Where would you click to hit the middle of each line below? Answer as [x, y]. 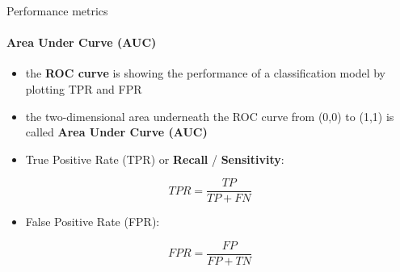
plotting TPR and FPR [84, 88]
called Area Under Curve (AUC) [116, 132]
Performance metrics [57, 10]
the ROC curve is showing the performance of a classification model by [205, 73]
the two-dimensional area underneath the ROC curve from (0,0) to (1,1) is [210, 116]
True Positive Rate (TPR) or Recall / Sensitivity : [155, 159]
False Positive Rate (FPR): [93, 222]
